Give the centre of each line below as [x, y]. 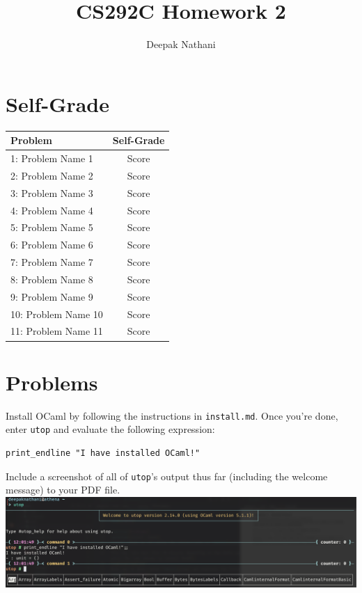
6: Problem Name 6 [52, 245]
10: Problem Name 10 [57, 314]
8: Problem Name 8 [52, 279]
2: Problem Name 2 [52, 175]
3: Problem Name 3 [52, 192]
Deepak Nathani [181, 44]
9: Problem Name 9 [52, 296]
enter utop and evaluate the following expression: [110, 429]
